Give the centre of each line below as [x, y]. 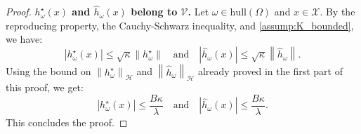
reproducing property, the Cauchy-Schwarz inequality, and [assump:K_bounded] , [180, 25]
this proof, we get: [45, 87]
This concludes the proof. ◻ [67, 122]
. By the [337, 12]
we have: [24, 39]
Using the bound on [48, 71]
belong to [154, 12]
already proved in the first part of [270, 71]
